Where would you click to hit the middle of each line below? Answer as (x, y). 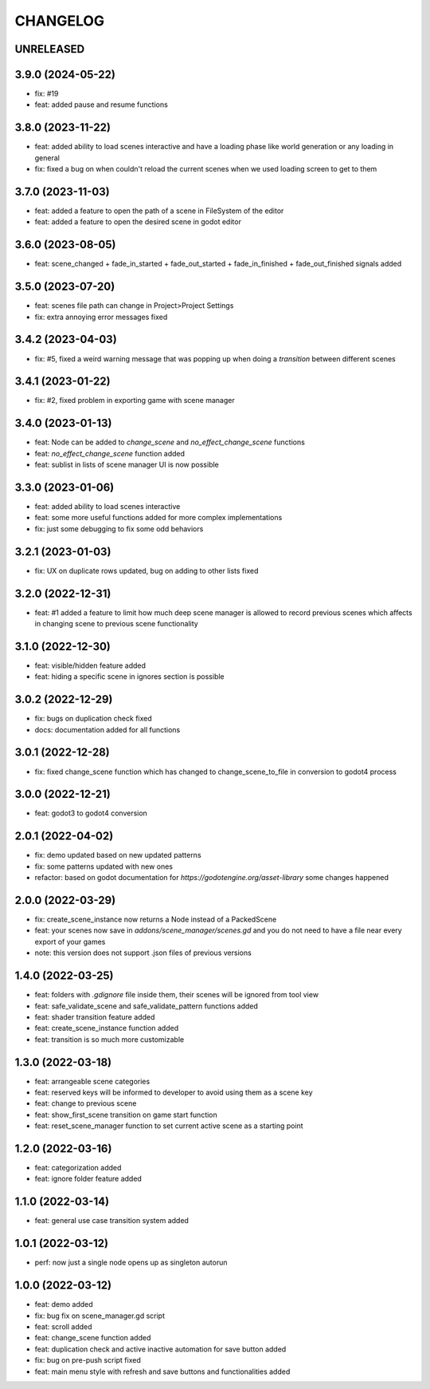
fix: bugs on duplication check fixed (94, 719)
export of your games (70, 941)
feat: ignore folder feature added (88, 1179)
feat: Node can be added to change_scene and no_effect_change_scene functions (170, 442)
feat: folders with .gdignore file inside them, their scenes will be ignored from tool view (176, 995)
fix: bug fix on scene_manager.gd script (100, 1316)
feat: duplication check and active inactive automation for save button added (160, 1349)
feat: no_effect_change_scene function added (110, 453)
